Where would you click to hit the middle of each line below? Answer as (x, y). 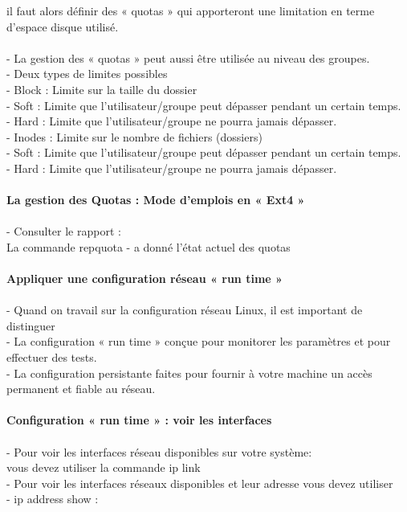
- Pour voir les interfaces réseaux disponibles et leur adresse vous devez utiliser (200, 483)
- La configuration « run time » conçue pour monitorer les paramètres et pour (199, 341)
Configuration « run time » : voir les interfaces (139, 420)
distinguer (31, 325)
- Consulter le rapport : (64, 231)
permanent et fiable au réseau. (81, 389)
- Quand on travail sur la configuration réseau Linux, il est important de (185, 310)
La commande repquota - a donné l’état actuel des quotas (149, 246)
